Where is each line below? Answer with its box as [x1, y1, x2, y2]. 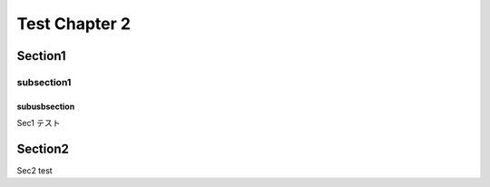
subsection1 [16, 75, 72, 88]
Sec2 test [16, 165, 54, 176]
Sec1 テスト [16, 118, 61, 129]
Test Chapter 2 [16, 14, 132, 34]
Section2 [16, 141, 70, 156]
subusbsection [16, 101, 75, 112]
